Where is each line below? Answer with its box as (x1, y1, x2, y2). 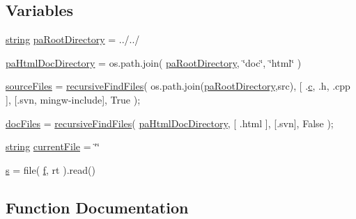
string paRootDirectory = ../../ (6, 32, 140, 47)
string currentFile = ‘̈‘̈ (6, 139, 100, 154)
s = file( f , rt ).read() (6, 162, 95, 177)
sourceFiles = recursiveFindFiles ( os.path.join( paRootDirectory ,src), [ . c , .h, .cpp (6, 79, 350, 93)
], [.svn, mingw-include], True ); (6, 92, 141, 106)
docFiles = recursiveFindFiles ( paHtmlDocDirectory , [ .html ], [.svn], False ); (6, 115, 334, 130)
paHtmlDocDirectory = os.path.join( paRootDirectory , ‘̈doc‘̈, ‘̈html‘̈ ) (6, 55, 302, 70)
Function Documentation (6, 196, 189, 218)
